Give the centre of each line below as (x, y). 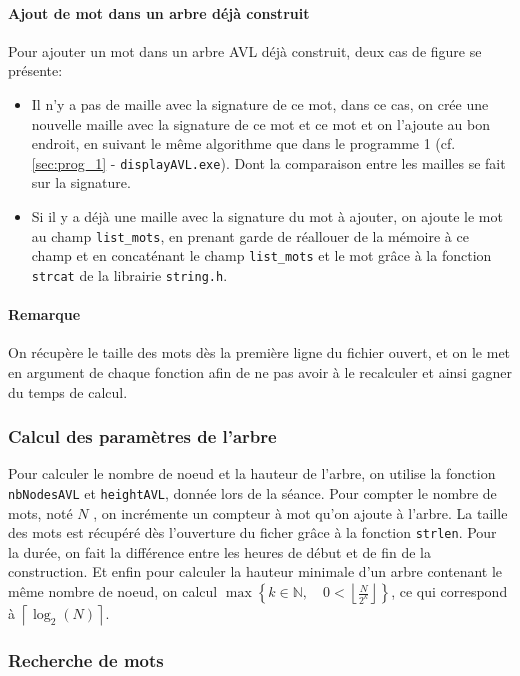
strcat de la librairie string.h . (129, 274)
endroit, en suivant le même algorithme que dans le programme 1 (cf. (243, 143)
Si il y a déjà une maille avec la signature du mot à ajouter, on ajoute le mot (267, 216)
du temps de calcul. (68, 391)
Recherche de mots (86, 659)
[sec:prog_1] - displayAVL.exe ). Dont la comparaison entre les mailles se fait (268, 162)
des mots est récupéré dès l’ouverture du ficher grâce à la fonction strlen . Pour (252, 532)
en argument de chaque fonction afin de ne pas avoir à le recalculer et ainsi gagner (260, 371)
